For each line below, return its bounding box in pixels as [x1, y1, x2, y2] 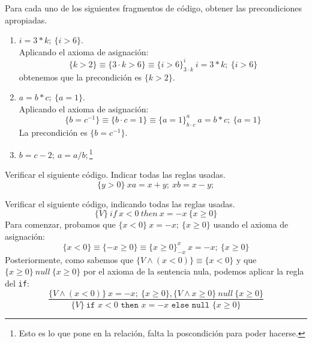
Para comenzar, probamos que [5, 218, 116, 231]
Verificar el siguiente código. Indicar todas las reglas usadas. [5, 168, 226, 180]
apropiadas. [5, 13, 47, 26]
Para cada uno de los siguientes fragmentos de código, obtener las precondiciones [5, 2, 302, 14]
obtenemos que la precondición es [19, 70, 142, 83]
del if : [5, 276, 29, 289]
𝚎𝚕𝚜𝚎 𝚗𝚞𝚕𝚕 [171, 300, 210, 309]
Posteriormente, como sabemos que [5, 253, 134, 266]
